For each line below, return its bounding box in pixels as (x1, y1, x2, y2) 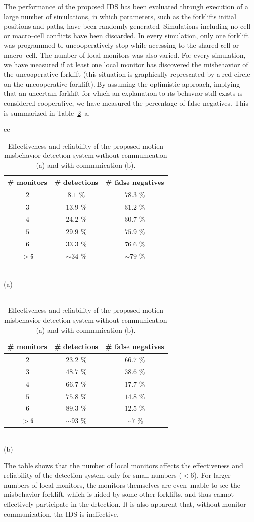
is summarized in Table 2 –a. (4, 107, 90, 118)
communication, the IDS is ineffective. (4, 508, 119, 519)
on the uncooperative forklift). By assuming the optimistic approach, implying (4, 78, 240, 89)
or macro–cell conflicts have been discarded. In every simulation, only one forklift (4, 30, 249, 40)
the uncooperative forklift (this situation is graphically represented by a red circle (4, 69, 250, 79)
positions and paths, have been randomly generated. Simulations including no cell (4, 21, 251, 31)
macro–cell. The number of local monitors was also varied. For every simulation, (4, 49, 246, 60)
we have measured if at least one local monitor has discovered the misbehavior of (4, 59, 248, 69)
